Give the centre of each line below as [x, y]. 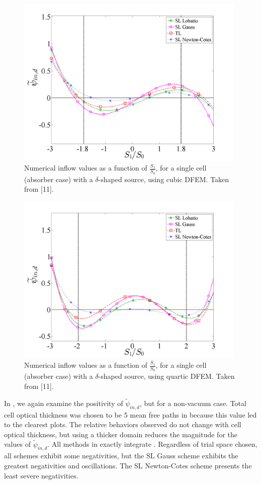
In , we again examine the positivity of [64, 403]
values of [17, 444]
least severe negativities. [41, 475]
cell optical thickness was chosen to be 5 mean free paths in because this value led [130, 414]
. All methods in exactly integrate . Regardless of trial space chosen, [152, 444]
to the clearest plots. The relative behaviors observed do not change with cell [123, 424]
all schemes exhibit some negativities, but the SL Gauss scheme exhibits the [121, 456]
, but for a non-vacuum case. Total [193, 403]
